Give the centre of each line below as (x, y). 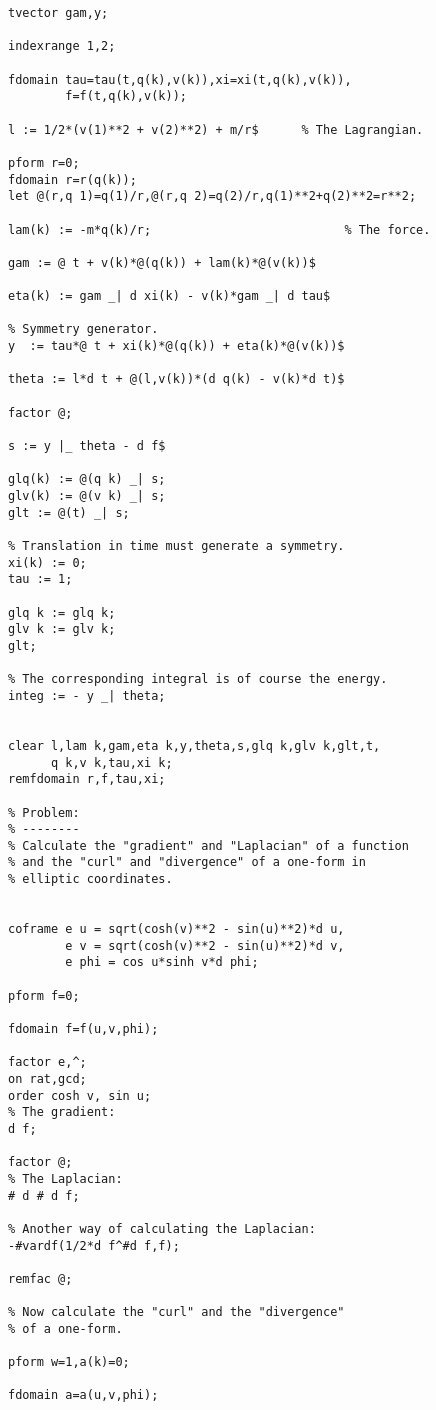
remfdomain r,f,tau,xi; (87, 779)
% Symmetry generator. (83, 329)
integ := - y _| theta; (87, 695)
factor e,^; (47, 1062)
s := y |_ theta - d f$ (87, 446)
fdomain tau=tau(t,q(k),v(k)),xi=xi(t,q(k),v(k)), (180, 79)
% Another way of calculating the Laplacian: (162, 1228)
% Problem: (44, 812)
